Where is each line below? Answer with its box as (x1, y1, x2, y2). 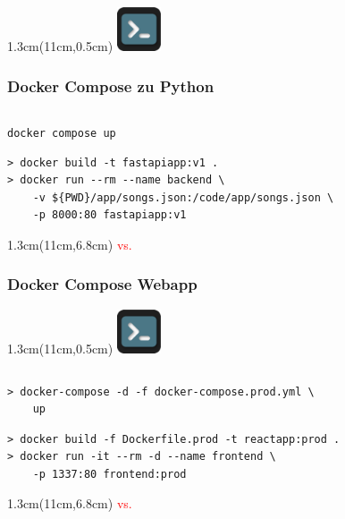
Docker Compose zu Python (7, 74, 215, 97)
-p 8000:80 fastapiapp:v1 (32, 208, 187, 222)
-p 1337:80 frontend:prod (32, 467, 187, 481)
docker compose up (7, 126, 116, 140)
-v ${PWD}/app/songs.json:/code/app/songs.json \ (32, 191, 334, 204)
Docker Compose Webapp (7, 273, 198, 295)
